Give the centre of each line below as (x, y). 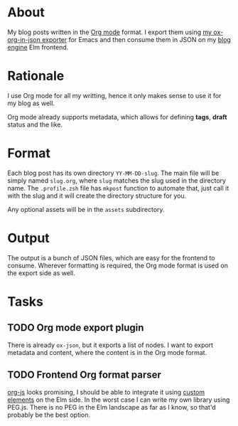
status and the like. (35, 124)
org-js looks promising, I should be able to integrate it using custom (106, 392)
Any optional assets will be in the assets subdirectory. (86, 209)
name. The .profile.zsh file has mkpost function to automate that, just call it (118, 188)
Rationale (36, 76)
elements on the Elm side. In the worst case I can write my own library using (119, 400)
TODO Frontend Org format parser (85, 375)
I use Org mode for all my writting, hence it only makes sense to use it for (114, 95)
